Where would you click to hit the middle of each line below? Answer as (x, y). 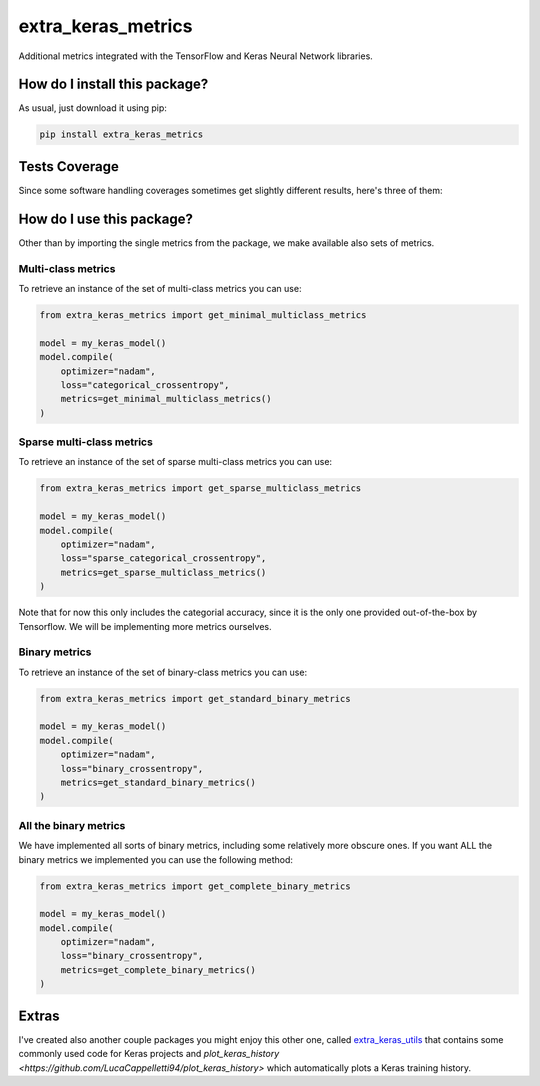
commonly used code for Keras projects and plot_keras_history (149, 1054)
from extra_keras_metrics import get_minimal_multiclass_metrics (203, 314)
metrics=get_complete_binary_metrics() (158, 969)
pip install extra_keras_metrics (121, 134)
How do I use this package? (106, 218)
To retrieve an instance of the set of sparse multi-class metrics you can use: (175, 462)
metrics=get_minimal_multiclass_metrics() (166, 399)
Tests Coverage (68, 166)
